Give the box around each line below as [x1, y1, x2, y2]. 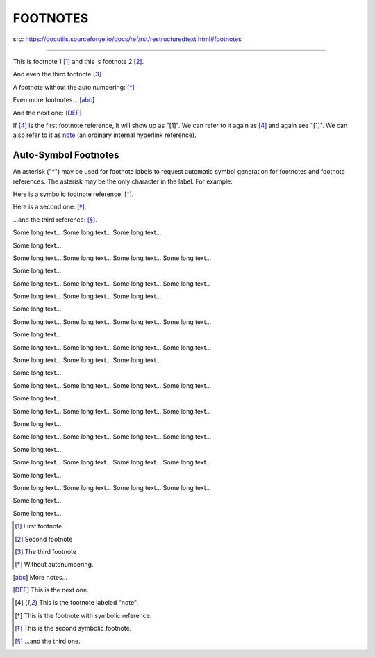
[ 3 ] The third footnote [15, 547, 76, 555]
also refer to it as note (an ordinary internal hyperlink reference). [12, 131, 197, 139]
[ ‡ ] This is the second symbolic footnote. [15, 624, 132, 633]
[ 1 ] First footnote [15, 522, 62, 530]
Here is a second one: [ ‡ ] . [12, 202, 87, 211]
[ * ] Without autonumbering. [15, 560, 94, 569]
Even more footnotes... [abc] [12, 96, 95, 104]
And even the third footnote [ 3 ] [12, 70, 102, 79]
